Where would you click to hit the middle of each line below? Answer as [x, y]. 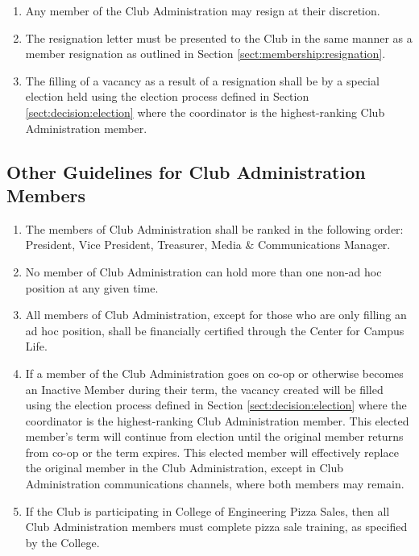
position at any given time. [92, 287]
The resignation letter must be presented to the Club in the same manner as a [219, 37]
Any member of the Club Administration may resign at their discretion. [203, 10]
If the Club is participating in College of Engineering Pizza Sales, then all [207, 510]
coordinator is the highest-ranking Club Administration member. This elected [217, 420]
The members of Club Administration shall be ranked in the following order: [214, 228]
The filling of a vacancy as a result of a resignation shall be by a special [202, 80]
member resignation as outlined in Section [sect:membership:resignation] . [205, 54]
